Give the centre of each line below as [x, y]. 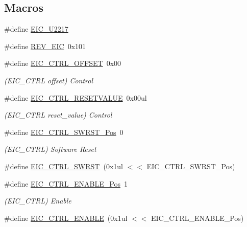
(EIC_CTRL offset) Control [49, 80]
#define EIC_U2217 [36, 29]
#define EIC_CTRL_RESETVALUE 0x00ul [76, 97]
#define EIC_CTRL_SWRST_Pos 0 [64, 132]
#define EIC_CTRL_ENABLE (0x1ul [66, 218]
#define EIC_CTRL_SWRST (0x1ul [64, 166]
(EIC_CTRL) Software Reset [50, 149]
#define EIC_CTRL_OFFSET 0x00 [63, 63]
